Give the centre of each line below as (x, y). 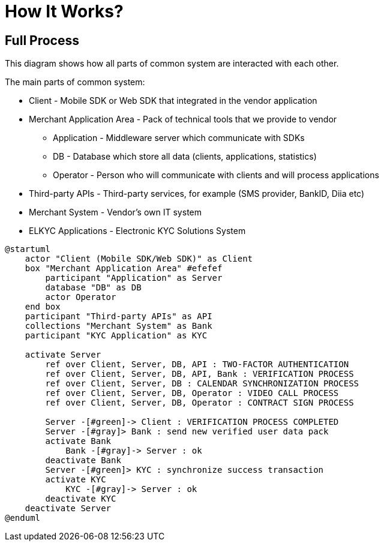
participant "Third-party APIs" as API (118, 316)
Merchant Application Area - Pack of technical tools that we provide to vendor (183, 119)
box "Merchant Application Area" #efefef (124, 268)
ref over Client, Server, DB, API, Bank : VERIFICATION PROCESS (199, 374)
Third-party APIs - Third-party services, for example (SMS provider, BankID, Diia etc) (197, 194)
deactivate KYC (81, 499)
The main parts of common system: (75, 82)
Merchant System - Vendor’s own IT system (115, 212)
